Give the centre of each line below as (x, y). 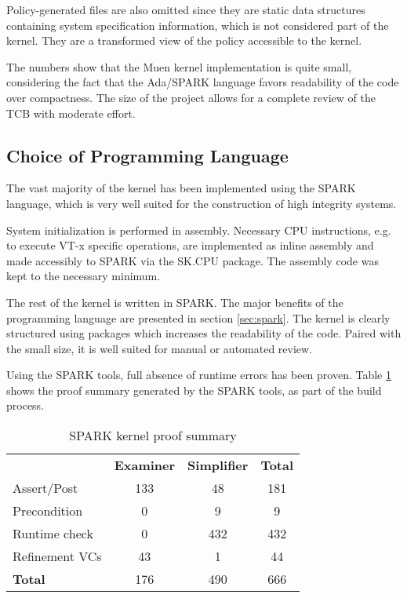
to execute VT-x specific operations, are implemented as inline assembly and (190, 245)
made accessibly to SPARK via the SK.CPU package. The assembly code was (193, 260)
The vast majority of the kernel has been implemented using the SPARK (181, 188)
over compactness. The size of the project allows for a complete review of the (191, 97)
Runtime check (53, 534)
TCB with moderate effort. (71, 113)
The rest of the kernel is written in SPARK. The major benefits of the (175, 302)
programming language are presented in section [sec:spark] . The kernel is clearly (198, 317)
